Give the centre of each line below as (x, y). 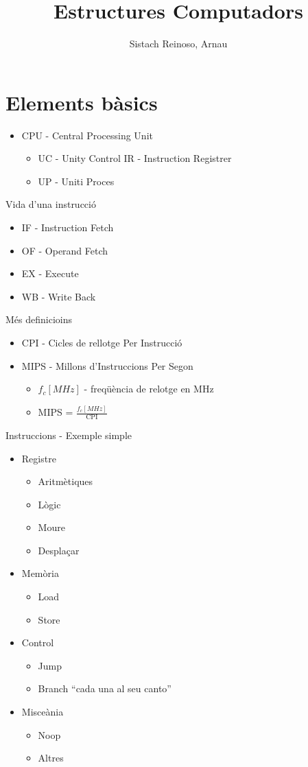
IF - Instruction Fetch (68, 227)
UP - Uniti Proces (76, 181)
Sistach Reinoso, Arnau (178, 44)
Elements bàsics (82, 102)
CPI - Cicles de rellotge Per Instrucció (102, 342)
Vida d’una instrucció (51, 204)
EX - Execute (50, 273)
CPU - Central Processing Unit (87, 135)
